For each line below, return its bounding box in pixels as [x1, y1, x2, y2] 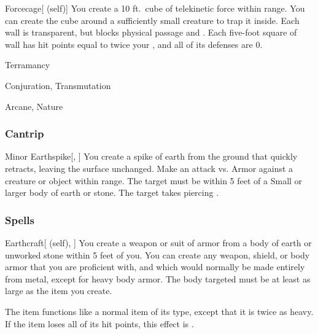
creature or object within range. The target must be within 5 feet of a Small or [5, 174, 303, 187]
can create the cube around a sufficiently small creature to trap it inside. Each [5, 14, 300, 26]
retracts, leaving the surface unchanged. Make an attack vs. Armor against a [5, 161, 293, 174]
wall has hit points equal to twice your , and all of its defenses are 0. [5, 37, 263, 50]
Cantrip [5, 126, 44, 141]
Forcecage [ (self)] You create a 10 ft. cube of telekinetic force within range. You [5, 2, 305, 14]
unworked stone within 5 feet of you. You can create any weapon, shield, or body [5, 248, 310, 261]
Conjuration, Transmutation [5, 79, 111, 91]
